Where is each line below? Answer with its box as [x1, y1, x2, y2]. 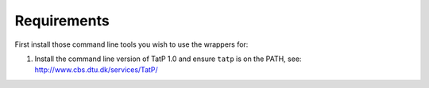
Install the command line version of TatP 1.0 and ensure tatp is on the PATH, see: [34, 54, 302, 63]
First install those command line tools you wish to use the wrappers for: [14, 40, 249, 49]
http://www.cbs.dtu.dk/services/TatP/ [34, 65, 158, 75]
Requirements [14, 12, 110, 29]
